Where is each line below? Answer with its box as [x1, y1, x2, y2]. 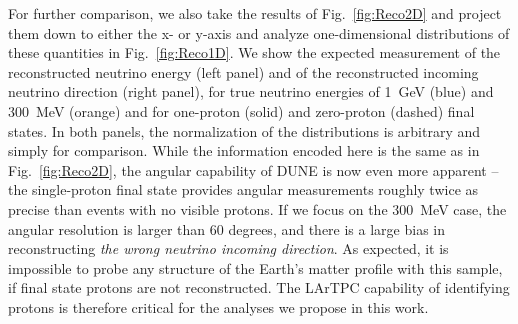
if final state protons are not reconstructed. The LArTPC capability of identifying [8, 277, 510, 298]
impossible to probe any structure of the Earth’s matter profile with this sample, [8, 257, 503, 278]
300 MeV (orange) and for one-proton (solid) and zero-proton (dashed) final [8, 100, 475, 121]
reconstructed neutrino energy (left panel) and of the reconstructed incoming [8, 61, 479, 82]
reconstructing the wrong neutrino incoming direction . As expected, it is [8, 238, 449, 259]
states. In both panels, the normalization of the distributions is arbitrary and [8, 120, 481, 141]
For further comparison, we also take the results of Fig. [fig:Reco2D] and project [8, 3, 502, 23]
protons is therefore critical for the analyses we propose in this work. [8, 296, 429, 317]
